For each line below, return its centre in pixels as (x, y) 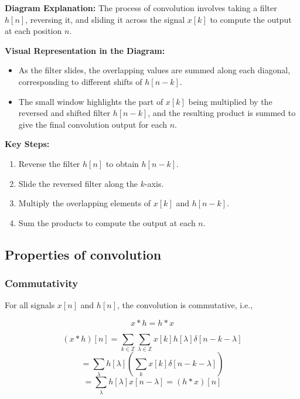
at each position (33, 31)
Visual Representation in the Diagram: (85, 50)
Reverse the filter (49, 163)
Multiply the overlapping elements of (85, 203)
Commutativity (42, 283)
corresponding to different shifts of (80, 81)
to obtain (122, 163)
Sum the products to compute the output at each (107, 222)
